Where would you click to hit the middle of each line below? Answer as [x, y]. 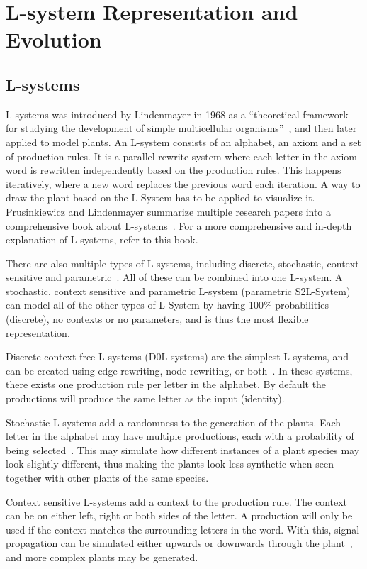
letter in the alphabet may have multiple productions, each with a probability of [180, 436]
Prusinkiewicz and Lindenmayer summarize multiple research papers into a [169, 211]
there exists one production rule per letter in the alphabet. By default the [166, 384]
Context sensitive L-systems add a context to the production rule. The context [177, 501]
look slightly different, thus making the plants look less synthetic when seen [170, 464]
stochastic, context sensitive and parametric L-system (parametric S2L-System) [178, 291]
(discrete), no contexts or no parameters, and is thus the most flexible [157, 319]
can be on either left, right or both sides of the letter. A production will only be [179, 515]
